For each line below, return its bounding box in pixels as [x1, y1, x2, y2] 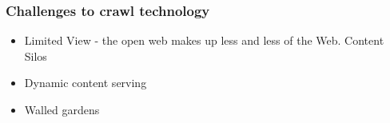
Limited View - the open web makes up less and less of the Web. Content [24, 32, 384, 49]
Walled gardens [24, 101, 100, 117]
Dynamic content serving [24, 74, 147, 91]
